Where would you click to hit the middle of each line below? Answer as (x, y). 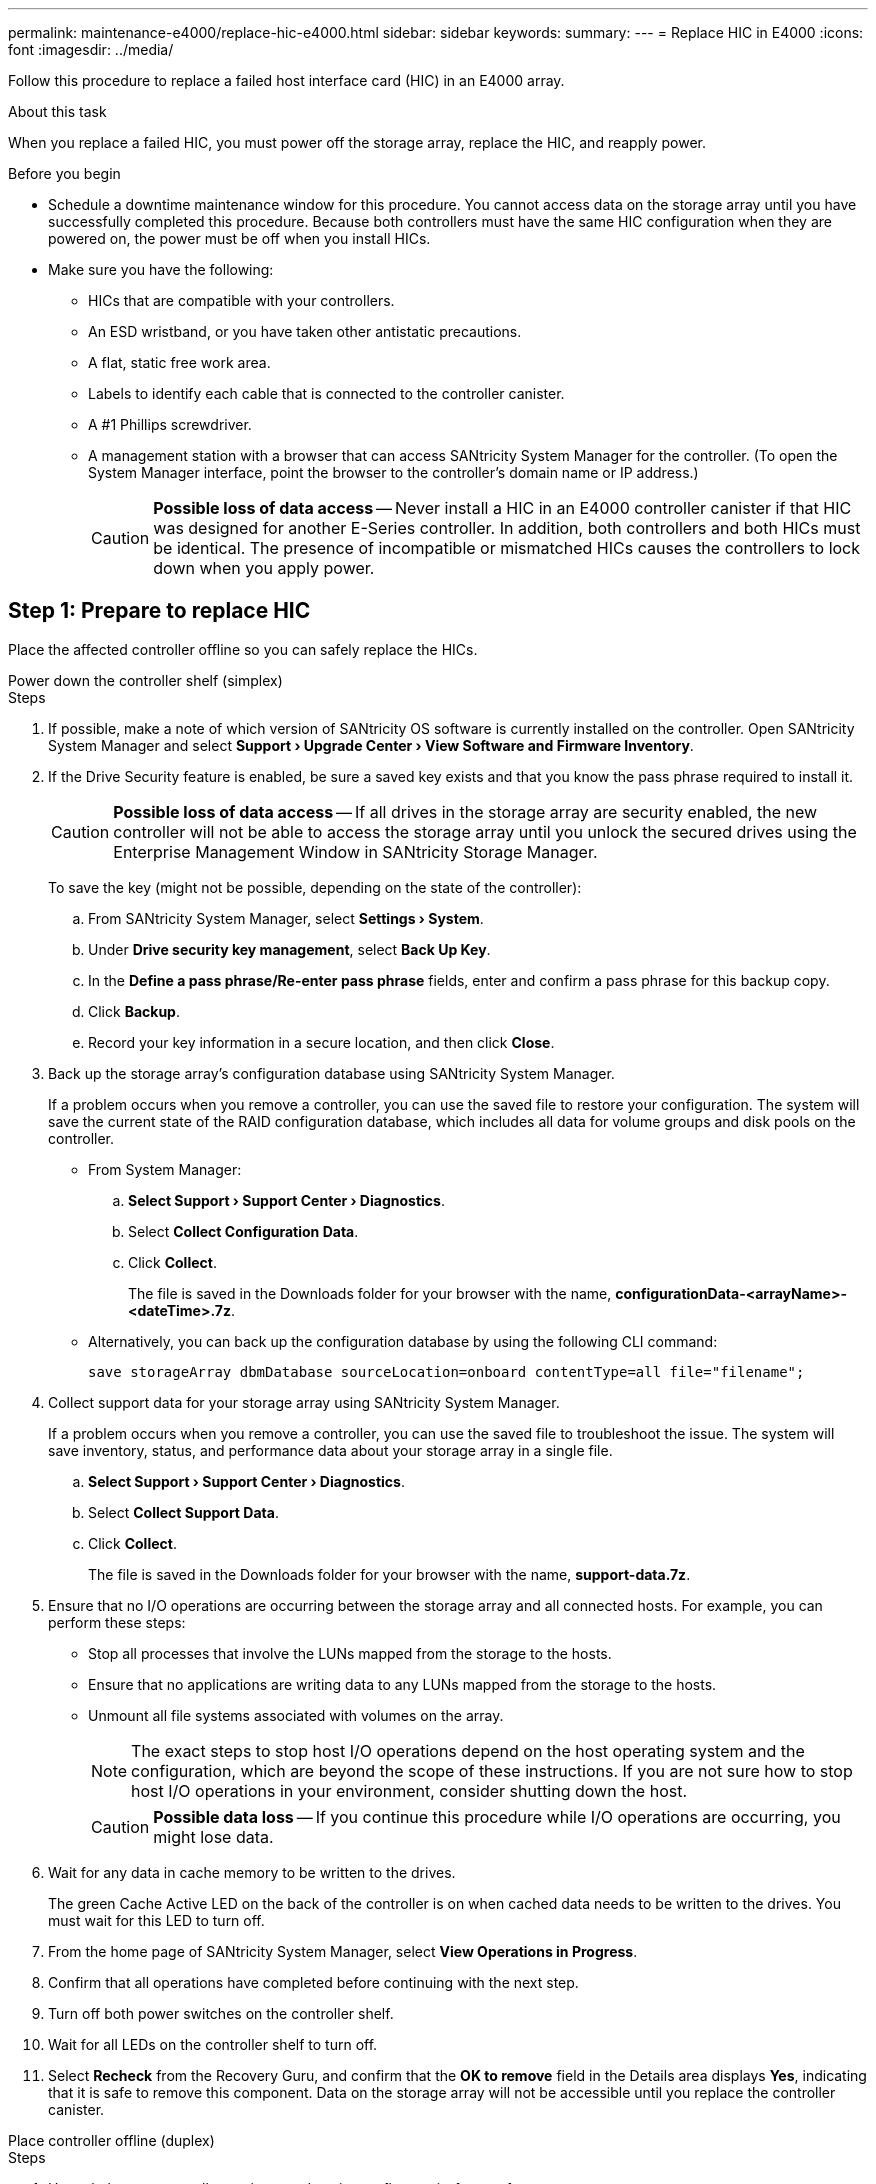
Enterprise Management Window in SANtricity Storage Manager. (355, 851)
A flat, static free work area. (179, 362)
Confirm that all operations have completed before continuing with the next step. (313, 1982)
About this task (57, 111)
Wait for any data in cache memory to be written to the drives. (252, 1872)
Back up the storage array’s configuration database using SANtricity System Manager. (331, 1073)
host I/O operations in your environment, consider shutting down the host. (409, 1790)
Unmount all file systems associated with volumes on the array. (296, 1715)
